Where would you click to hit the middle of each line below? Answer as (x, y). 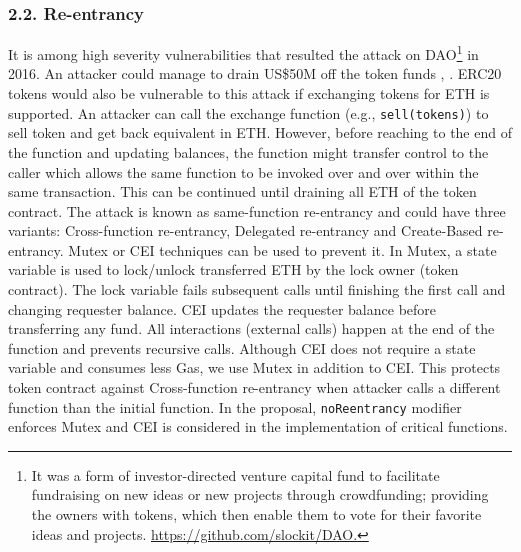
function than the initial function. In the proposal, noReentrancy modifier (235, 406)
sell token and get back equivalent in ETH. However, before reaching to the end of (260, 132)
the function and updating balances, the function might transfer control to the (248, 151)
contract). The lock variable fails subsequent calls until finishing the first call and (257, 289)
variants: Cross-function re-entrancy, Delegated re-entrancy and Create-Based (245, 230)
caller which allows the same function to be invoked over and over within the (243, 171)
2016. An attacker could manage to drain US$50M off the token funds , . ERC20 (255, 73)
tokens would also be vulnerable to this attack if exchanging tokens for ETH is (249, 93)
